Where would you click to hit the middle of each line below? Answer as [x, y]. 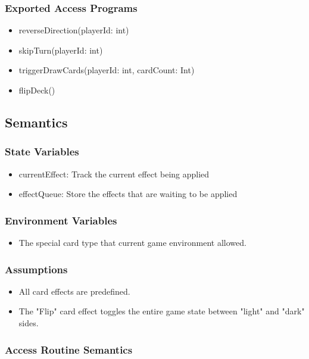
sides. [29, 323]
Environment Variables [61, 220]
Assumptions [36, 269]
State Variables [42, 152]
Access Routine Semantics [69, 349]
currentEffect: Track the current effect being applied [114, 174]
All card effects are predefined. [74, 291]
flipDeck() [37, 90]
